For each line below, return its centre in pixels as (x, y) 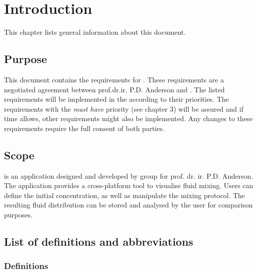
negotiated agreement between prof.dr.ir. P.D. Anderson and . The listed (114, 89)
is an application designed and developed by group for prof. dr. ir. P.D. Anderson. (128, 175)
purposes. (18, 215)
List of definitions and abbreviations (99, 241)
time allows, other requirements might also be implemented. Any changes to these (128, 118)
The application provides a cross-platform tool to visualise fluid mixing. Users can (128, 185)
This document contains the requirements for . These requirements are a (114, 79)
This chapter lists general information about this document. (95, 32)
